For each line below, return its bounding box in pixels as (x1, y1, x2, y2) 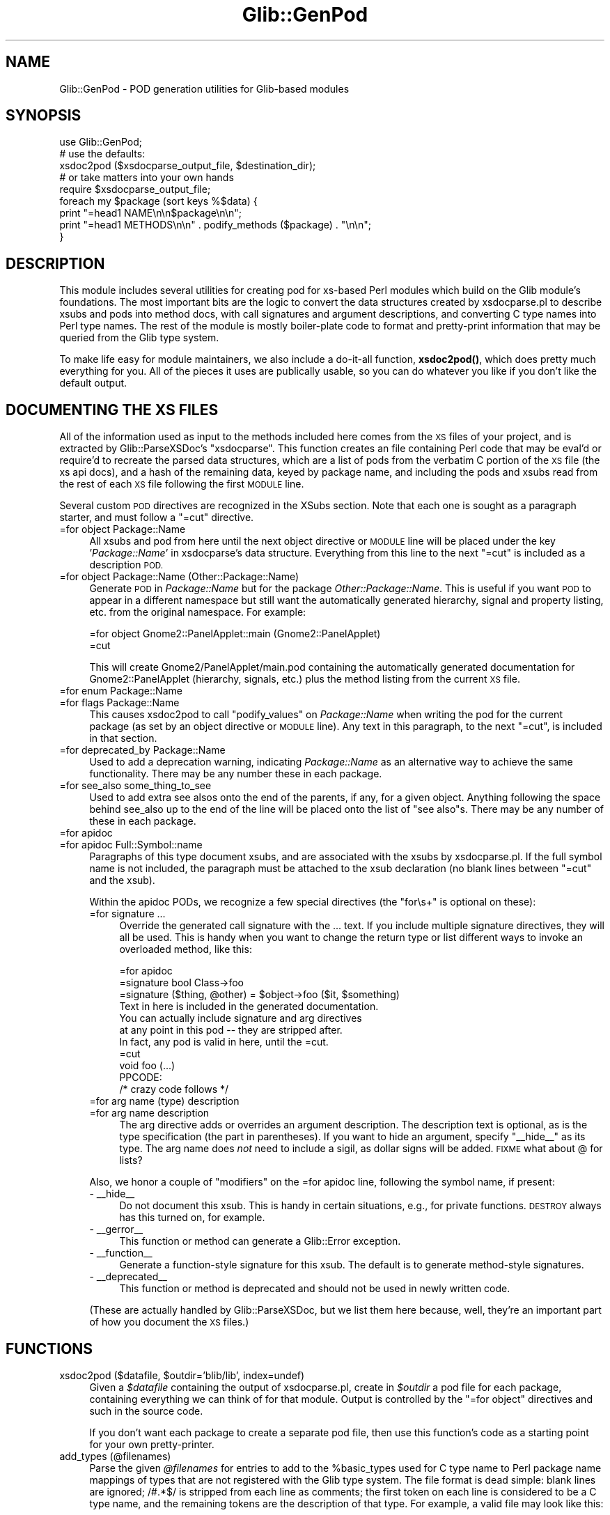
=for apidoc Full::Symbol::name (59, 839, 203, 851)
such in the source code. (89, 1404, 203, 1417)
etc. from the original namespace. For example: (89, 606, 306, 619)
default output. (59, 377, 127, 389)
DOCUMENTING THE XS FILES (6, 401, 219, 419)
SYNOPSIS (6, 107, 81, 125)
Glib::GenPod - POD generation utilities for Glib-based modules (59, 82, 350, 95)
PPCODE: (119, 1071, 162, 1084)
